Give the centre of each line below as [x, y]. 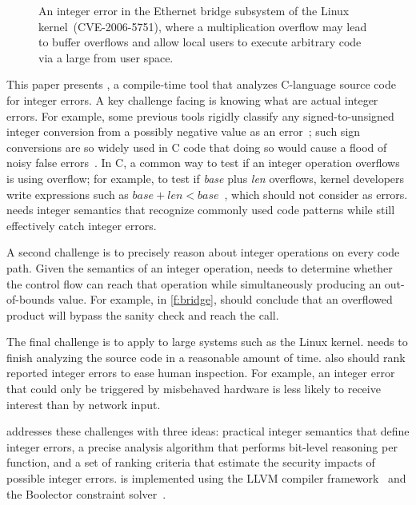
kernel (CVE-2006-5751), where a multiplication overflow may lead [203, 26]
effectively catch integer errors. [82, 225]
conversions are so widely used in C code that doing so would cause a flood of [197, 147]
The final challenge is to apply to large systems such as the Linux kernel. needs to [207, 342]
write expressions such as [68, 194]
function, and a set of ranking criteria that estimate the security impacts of [191, 462]
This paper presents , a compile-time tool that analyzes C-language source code [201, 84]
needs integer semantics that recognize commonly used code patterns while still [201, 210]
